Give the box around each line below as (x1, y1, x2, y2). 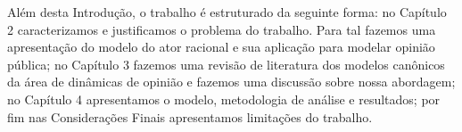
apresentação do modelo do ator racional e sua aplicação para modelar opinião (7, 37, 435, 56)
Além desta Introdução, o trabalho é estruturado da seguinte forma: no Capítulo (7, 3, 447, 21)
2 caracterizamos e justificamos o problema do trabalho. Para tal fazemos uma (7, 20, 436, 38)
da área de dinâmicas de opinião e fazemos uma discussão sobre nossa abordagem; (7, 72, 456, 91)
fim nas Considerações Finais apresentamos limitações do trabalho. (7, 107, 373, 126)
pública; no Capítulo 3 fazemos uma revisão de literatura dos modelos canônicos (7, 54, 445, 73)
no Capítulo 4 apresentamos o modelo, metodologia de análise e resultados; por (7, 89, 441, 108)
